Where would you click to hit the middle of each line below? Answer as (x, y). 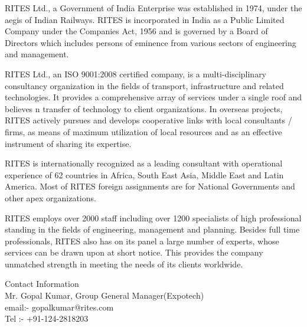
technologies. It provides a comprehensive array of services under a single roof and (153, 97)
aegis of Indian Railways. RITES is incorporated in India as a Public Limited (145, 19)
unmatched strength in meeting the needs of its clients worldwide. (124, 264)
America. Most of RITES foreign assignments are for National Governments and (150, 186)
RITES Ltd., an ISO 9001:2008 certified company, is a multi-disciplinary (136, 73)
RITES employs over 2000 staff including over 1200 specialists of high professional (153, 218)
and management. (37, 54)
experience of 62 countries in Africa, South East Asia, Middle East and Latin (144, 174)
